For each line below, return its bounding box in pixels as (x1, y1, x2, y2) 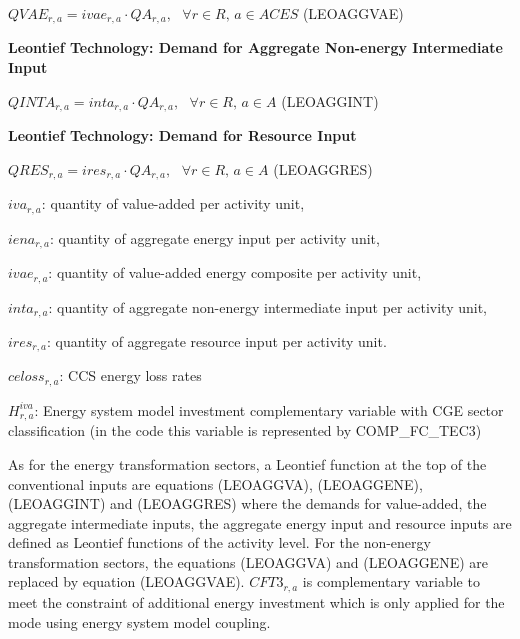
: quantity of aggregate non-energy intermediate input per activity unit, (48, 296, 487, 317)
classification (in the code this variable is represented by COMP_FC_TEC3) (8, 420, 482, 441)
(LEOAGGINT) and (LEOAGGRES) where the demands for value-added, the (8, 493, 487, 514)
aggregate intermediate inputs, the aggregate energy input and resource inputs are (8, 512, 512, 533)
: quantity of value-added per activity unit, (41, 193, 305, 214)
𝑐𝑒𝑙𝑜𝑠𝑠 (8, 370, 45, 385)
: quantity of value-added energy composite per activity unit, (48, 262, 422, 283)
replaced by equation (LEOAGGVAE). (8, 571, 245, 592)
